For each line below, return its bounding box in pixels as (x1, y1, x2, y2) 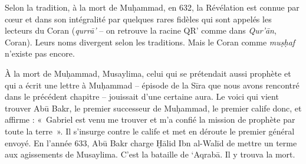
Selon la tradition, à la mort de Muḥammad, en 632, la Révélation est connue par (5, 1, 300, 13)
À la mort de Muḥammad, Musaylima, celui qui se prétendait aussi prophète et (5, 67, 291, 79)
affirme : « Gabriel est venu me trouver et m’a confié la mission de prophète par (5, 113, 295, 126)
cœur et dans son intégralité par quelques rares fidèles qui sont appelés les (5, 12, 272, 25)
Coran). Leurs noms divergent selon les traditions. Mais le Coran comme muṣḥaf (5, 35, 295, 48)
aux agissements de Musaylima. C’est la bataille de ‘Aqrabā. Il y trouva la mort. (5, 148, 295, 160)
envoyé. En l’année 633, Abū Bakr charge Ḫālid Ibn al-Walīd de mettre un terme (5, 136, 297, 149)
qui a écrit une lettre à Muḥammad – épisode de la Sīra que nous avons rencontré (5, 78, 300, 91)
